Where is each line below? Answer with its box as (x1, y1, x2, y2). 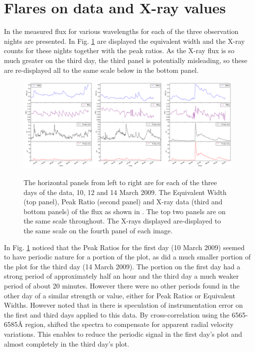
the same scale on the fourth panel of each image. (24, 225, 173, 236)
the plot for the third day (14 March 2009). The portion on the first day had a (4, 261, 240, 271)
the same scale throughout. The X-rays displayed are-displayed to (24, 216, 221, 226)
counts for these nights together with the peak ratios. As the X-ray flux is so (4, 45, 234, 56)
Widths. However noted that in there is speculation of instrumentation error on (4, 300, 243, 310)
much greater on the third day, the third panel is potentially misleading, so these (4, 55, 248, 65)
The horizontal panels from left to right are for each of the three (24, 177, 217, 188)
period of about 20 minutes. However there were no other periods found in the (4, 281, 240, 291)
